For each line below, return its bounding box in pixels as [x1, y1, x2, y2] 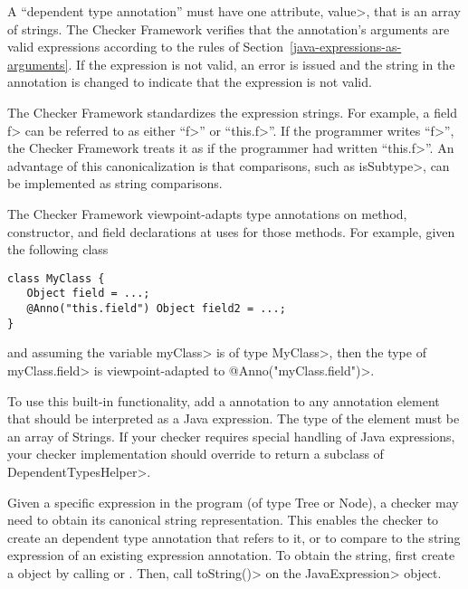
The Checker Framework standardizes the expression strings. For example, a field [7, 102, 457, 121]
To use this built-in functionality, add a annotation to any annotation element [7, 391, 440, 410]
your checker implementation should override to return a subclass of [7, 444, 384, 463]
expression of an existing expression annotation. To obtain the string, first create [7, 546, 455, 565]
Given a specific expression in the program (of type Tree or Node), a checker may [7, 492, 459, 511]
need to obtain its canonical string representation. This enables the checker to [7, 510, 439, 529]
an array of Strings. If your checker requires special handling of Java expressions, [7, 426, 455, 445]
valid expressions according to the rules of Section [7, 37, 283, 56]
